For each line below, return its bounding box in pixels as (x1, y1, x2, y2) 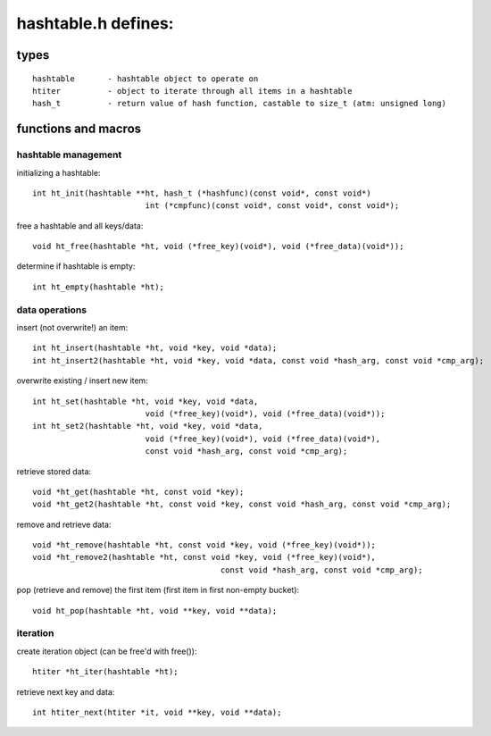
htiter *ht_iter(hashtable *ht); (32, 666, 179, 677)
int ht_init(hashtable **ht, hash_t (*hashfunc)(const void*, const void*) (32, 188, 371, 198)
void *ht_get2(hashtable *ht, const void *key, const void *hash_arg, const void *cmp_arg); (32, 499, 452, 509)
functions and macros (16, 121, 142, 137)
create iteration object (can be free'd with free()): (16, 646, 197, 657)
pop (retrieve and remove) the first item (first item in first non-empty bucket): (16, 585, 300, 596)
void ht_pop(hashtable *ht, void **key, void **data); (32, 606, 278, 615)
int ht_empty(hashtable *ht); (32, 281, 165, 292)
